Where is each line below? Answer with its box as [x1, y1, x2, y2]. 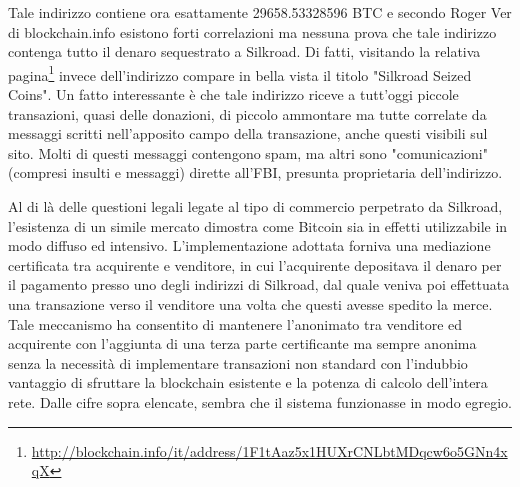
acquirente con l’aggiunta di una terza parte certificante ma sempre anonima [8, 333, 477, 354]
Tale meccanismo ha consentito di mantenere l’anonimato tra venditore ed [8, 313, 463, 334]
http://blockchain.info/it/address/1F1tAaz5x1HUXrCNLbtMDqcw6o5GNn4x [31, 440, 508, 461]
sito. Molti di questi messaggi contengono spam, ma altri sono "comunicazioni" [8, 142, 488, 163]
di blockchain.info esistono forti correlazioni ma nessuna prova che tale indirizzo [8, 21, 497, 42]
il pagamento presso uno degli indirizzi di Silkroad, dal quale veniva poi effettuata [8, 274, 510, 295]
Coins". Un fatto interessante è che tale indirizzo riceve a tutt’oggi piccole [8, 84, 459, 105]
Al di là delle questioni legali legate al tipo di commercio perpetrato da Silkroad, [8, 196, 503, 216]
